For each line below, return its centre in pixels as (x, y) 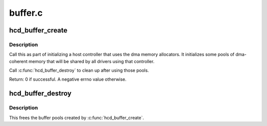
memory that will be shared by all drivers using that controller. (91, 61)
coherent (18, 61)
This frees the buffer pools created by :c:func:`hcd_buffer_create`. (77, 118)
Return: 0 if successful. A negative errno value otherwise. (68, 79)
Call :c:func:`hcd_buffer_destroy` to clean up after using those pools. (79, 70)
